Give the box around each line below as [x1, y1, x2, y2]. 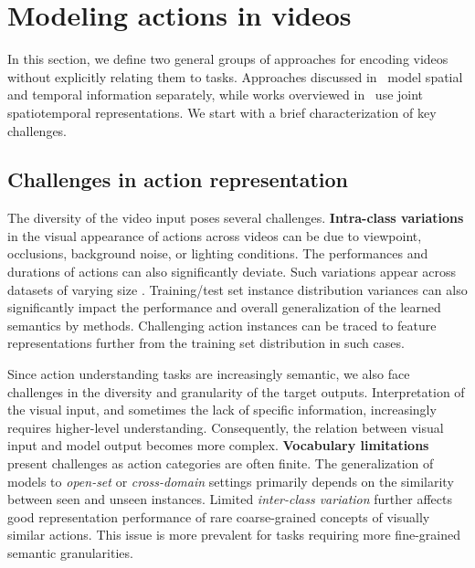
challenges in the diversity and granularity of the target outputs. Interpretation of [7, 382, 465, 401]
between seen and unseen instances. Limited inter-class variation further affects [7, 489, 452, 509]
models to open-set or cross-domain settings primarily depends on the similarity [7, 471, 454, 490]
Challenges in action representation [7, 165, 348, 194]
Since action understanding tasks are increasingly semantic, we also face [7, 364, 410, 384]
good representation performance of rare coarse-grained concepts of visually [7, 507, 430, 526]
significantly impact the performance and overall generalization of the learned [7, 298, 441, 317]
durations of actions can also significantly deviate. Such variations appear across [7, 262, 457, 281]
